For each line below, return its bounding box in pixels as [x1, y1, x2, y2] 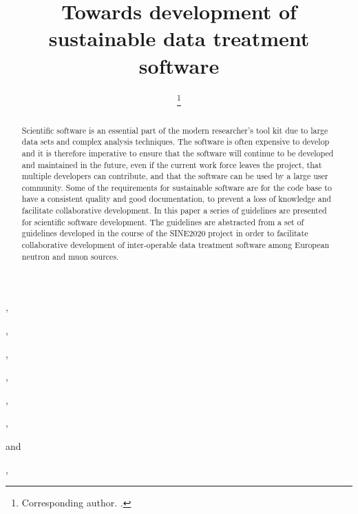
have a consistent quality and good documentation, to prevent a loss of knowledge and [21, 193, 331, 205]
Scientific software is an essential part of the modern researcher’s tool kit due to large [21, 124, 328, 136]
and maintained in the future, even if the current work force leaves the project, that [21, 158, 322, 170]
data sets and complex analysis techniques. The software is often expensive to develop [21, 136, 330, 147]
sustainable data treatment [48, 24, 310, 52]
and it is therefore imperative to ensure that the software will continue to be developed [21, 147, 334, 158]
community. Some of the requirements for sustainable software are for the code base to [21, 181, 332, 193]
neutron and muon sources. [21, 250, 119, 262]
